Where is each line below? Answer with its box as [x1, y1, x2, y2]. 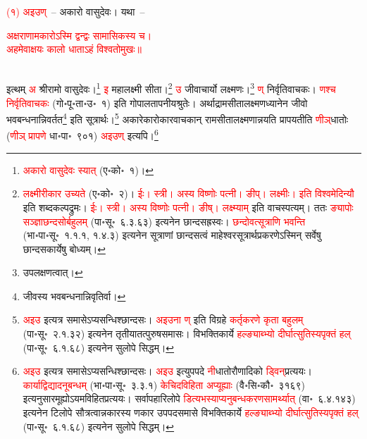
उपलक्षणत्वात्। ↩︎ [23, 265, 83, 280]
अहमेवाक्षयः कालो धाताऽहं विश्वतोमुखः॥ [6, 42, 142, 56]
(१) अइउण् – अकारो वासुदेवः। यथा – [6, 4, 145, 18]
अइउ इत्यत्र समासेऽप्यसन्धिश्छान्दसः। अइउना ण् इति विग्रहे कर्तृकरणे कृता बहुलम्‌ [23, 312, 304, 327]
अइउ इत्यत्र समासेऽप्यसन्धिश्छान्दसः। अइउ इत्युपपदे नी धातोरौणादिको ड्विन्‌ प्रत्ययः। [23, 364, 312, 378]
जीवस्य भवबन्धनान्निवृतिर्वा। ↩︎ [23, 288, 126, 303]
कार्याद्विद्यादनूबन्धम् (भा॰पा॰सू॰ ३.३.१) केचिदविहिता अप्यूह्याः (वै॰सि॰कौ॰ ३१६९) [23, 377, 306, 392]
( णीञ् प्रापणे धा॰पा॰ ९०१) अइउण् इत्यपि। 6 [6, 126, 158, 143]
